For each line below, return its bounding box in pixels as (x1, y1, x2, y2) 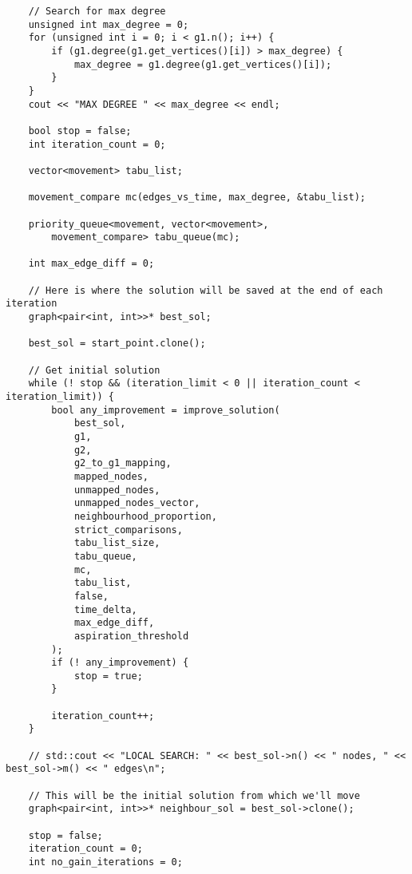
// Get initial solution (28, 364, 160, 376)
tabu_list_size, (73, 537, 160, 549)
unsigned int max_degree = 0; (28, 18, 189, 30)
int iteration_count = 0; (28, 138, 166, 150)
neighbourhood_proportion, (73, 510, 217, 522)
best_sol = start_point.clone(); (28, 338, 206, 350)
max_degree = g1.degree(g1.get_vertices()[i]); (73, 58, 332, 70)
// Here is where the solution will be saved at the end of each (28, 284, 383, 296)
